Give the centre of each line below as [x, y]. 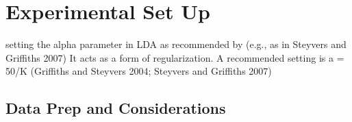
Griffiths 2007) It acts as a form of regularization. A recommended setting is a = [175, 57]
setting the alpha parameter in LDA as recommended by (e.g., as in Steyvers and [176, 44]
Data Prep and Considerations [116, 108]
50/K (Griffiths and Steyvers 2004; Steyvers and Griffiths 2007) [139, 71]
